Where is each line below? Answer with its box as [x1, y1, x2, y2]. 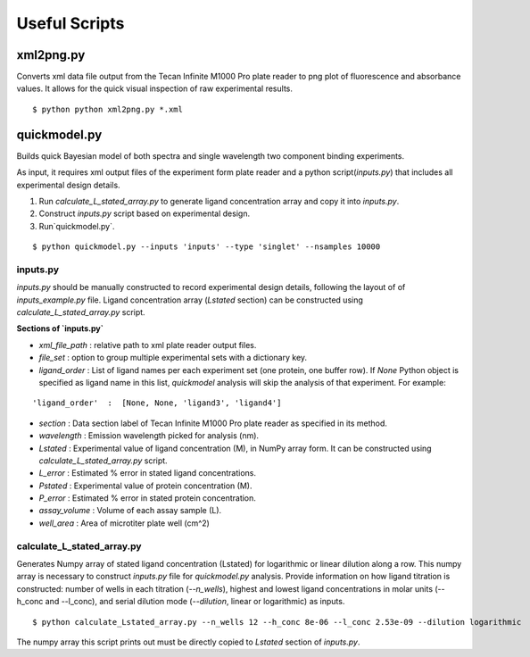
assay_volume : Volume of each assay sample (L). [38, 505, 222, 516]
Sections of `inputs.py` [16, 323, 104, 334]
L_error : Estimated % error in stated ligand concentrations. [38, 468, 256, 478]
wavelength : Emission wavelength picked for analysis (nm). [38, 430, 259, 441]
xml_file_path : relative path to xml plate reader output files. [38, 339, 257, 350]
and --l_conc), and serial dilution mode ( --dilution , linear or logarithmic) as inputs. [45, 596, 345, 607]
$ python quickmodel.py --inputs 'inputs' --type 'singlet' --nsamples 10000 [32, 242, 381, 252]
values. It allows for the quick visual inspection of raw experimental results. [16, 83, 294, 94]
